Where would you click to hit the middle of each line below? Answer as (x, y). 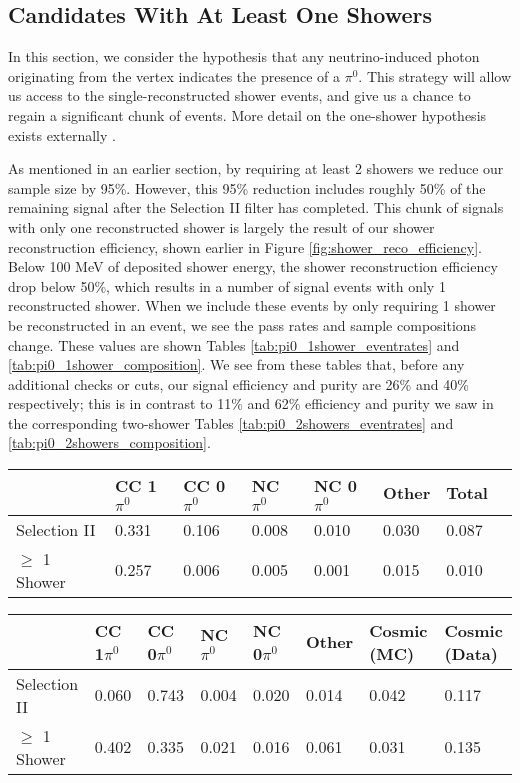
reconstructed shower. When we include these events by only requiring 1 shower (252, 305)
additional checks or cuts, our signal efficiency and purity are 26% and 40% (238, 383)
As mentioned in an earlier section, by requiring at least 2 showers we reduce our (256, 168)
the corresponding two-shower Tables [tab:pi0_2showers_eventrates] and (231, 422)
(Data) (471, 653)
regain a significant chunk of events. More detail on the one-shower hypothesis (247, 114)
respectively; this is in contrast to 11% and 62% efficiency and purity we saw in (251, 403)
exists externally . (62, 134)
